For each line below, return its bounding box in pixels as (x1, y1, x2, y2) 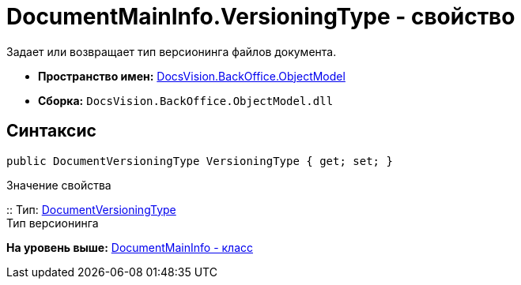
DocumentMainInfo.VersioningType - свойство (6, 3, 515, 30)
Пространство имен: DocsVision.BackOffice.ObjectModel (38, 69, 345, 83)
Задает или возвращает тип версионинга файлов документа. (6, 44, 337, 58)
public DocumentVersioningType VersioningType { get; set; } (6, 154, 393, 167)
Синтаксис (6, 121, 96, 141)
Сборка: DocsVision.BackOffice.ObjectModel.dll (38, 93, 334, 107)
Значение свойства (6, 178, 111, 192)
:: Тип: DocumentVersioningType (6, 202, 176, 216)
